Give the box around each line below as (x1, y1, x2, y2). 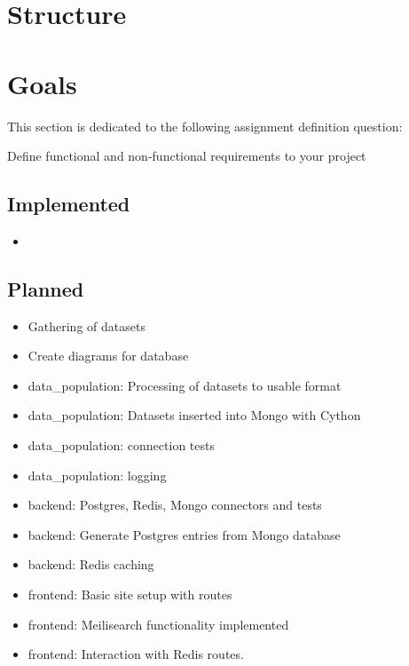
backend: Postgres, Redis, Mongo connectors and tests (28, 496, 322, 514)
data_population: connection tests (28, 436, 215, 455)
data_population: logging (28, 465, 167, 484)
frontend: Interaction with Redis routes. (28, 645, 244, 663)
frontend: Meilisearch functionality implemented (28, 614, 289, 633)
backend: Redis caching (28, 555, 154, 574)
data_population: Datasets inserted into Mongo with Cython (28, 406, 361, 424)
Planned (7, 274, 84, 302)
